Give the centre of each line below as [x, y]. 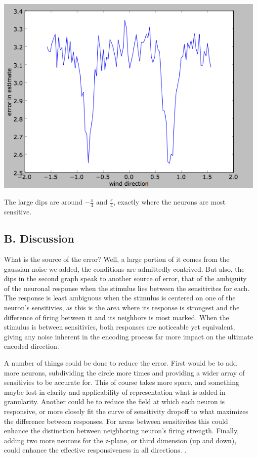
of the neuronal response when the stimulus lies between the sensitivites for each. [127, 288]
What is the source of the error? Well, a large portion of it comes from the [117, 259]
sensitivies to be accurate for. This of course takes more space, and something [122, 382]
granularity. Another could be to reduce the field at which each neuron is [114, 401]
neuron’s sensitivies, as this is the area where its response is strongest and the [122, 308]
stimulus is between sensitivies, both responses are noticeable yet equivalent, [120, 327]
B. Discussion [39, 238]
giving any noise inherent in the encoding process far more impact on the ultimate [128, 336]
